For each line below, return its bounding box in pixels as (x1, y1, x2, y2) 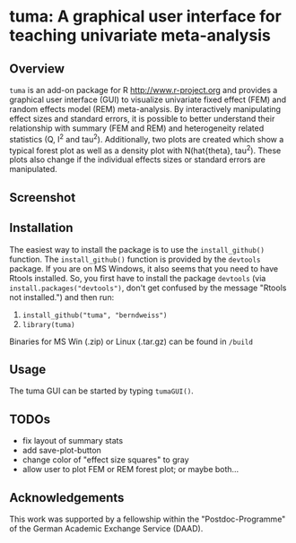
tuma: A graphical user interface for (9, 6, 283, 27)
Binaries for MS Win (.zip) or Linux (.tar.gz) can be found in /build (9, 336, 254, 347)
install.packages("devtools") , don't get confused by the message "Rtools (9, 282, 287, 293)
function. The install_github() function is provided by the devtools (9, 254, 261, 264)
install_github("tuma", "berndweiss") (22, 311, 168, 320)
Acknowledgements (9, 490, 125, 505)
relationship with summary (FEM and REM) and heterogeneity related (9, 123, 265, 134)
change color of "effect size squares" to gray (22, 454, 190, 465)
